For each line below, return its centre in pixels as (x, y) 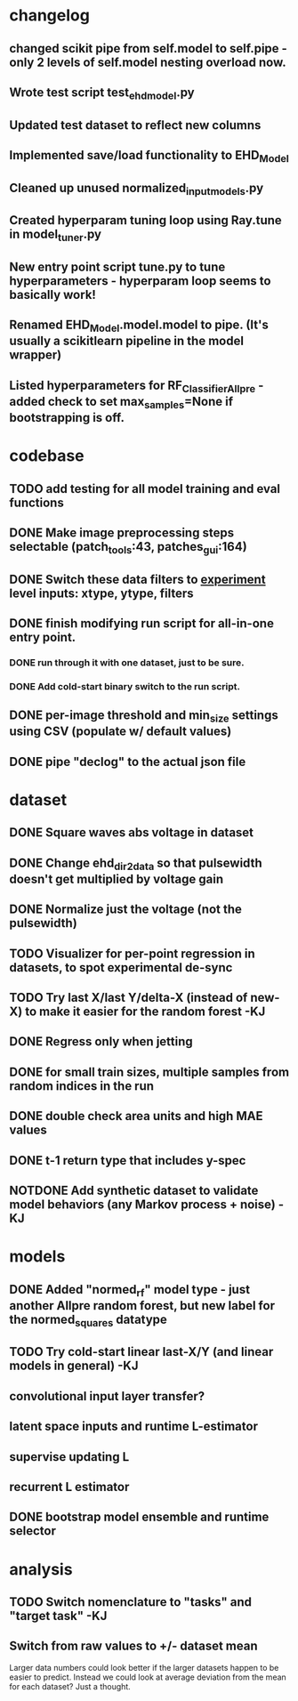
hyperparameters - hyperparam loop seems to (140, 281)
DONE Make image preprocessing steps (121, 532)
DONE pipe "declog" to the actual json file (128, 762)
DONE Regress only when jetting (101, 1042)
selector (32, 1531)
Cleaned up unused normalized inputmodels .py (137, 189)
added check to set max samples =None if (121, 403)
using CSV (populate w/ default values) (121, 732)
